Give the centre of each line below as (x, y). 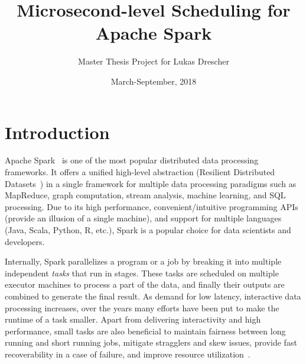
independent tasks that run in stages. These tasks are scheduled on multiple (142, 273)
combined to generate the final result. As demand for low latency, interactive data (153, 296)
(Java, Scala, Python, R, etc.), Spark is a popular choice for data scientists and (148, 230)
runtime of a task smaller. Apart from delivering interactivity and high (133, 319)
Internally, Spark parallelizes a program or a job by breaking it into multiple (143, 261)
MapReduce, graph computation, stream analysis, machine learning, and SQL (145, 195)
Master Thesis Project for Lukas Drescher (154, 61)
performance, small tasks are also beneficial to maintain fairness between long (145, 331)
